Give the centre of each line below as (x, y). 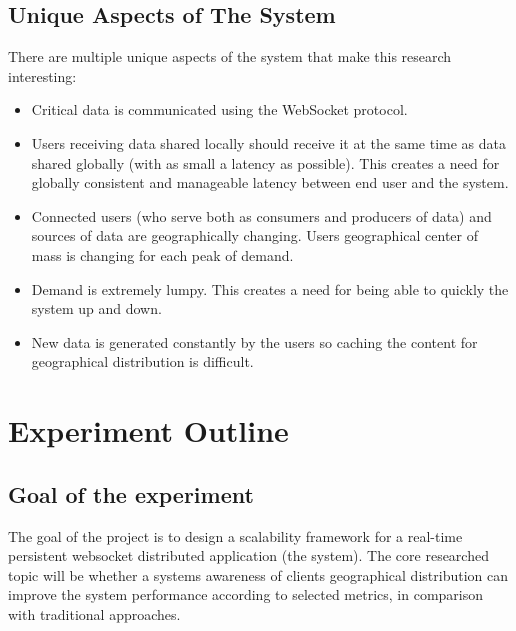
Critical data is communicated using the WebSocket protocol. (219, 109)
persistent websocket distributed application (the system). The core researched (248, 555)
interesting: (42, 75)
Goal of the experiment (131, 493)
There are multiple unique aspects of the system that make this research (230, 56)
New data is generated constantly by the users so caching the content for (254, 341)
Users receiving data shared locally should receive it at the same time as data (269, 142)
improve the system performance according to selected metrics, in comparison (246, 594)
